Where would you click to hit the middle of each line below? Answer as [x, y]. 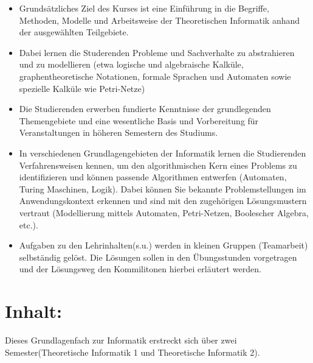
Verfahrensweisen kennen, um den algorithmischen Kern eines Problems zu [158, 165]
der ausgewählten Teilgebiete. [74, 32]
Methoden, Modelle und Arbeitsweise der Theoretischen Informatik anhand [160, 20]
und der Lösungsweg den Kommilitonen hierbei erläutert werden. [140, 269]
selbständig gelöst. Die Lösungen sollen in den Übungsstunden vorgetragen [158, 257]
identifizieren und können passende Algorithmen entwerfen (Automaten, [153, 177]
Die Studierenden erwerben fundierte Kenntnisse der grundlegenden [145, 109]
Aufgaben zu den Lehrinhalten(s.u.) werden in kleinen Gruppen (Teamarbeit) [163, 245]
